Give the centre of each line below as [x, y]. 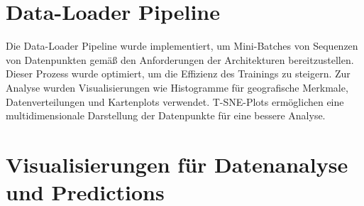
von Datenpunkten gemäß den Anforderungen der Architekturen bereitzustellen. [180, 59]
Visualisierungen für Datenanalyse [177, 164]
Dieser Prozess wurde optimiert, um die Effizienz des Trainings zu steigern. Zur [178, 74]
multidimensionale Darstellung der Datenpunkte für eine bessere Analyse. [166, 115]
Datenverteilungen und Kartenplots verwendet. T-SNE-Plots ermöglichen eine [175, 101]
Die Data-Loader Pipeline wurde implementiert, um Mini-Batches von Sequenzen [182, 46]
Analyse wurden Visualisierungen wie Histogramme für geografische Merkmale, [177, 87]
